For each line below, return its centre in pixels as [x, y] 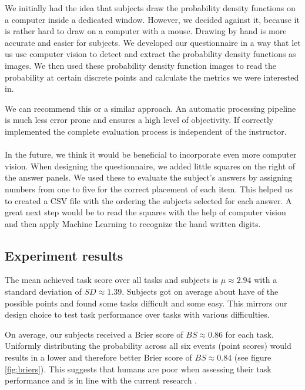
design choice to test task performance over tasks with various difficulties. [137, 314]
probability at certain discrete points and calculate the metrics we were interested [152, 77]
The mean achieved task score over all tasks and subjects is [111, 280]
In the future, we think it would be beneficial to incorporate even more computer [151, 154]
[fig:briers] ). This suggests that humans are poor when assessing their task [138, 369]
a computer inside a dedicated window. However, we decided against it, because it [152, 19]
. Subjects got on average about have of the [200, 291]
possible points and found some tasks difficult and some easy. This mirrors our [146, 303]
